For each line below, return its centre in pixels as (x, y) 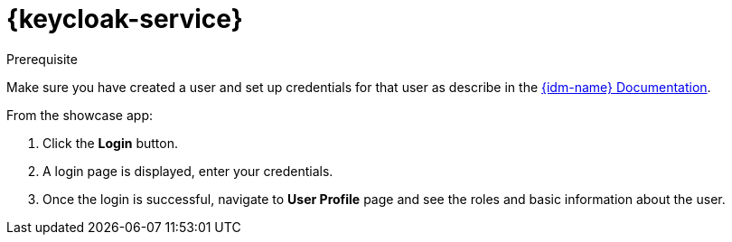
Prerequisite (42, 59)
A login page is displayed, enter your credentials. (188, 171)
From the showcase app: (80, 115)
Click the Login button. (110, 143)
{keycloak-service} (125, 19)
